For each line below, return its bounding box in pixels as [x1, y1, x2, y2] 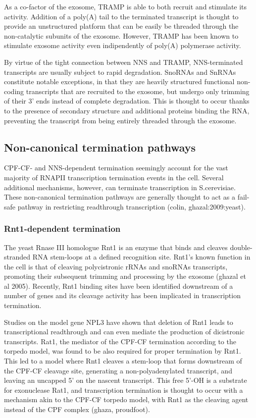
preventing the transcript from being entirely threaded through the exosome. [4, 115, 237, 125]
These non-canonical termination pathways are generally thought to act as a [4, 192, 235, 202]
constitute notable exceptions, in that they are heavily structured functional [4, 76, 235, 87]
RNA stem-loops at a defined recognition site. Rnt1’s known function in [32, 252, 251, 262]
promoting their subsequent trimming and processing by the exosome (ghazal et [4, 271, 246, 281]
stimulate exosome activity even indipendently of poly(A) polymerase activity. [4, 40, 241, 51]
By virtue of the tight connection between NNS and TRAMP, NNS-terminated [4, 56, 243, 67]
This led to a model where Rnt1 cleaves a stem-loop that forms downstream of [4, 356, 242, 366]
